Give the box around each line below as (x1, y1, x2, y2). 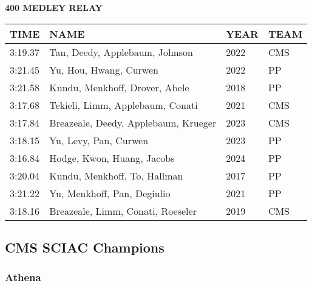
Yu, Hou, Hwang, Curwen (49, 62, 158, 77)
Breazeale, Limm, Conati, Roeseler (49, 203, 197, 218)
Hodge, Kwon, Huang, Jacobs (49, 150, 175, 165)
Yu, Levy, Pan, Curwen (49, 133, 149, 147)
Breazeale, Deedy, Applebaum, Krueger (49, 115, 217, 130)
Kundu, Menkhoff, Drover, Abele (49, 80, 189, 94)
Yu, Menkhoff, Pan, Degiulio (49, 186, 171, 200)
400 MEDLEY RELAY (5, 1, 103, 13)
